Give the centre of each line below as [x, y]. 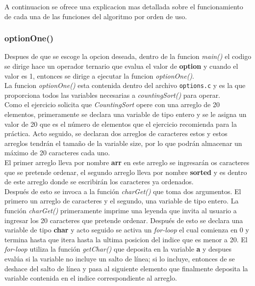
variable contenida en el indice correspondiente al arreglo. [91, 278]
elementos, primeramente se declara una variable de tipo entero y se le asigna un [126, 114]
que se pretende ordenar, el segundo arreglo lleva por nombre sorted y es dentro [126, 172]
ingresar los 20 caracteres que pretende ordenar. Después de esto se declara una [124, 220]
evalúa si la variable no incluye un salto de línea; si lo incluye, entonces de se [120, 258]
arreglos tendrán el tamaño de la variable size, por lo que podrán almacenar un [123, 143]
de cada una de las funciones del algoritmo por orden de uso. [96, 16]
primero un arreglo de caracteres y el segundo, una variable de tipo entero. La [122, 201]
